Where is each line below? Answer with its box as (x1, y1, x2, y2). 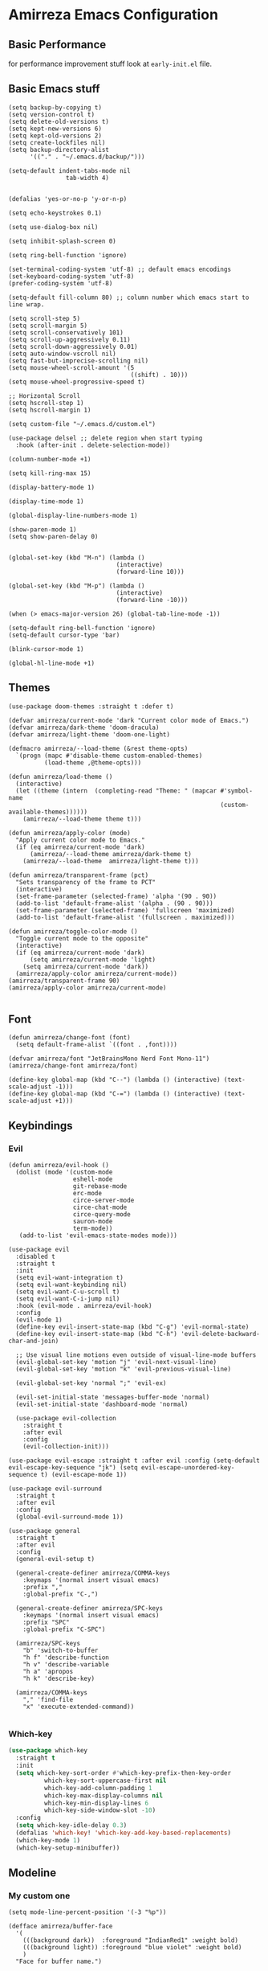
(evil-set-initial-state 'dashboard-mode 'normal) (15, 1400, 189, 1408)
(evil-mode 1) (15, 1316, 63, 1324)
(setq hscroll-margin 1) (8, 406, 91, 414)
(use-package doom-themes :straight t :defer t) (8, 702, 174, 711)
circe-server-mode (72, 1196, 135, 1205)
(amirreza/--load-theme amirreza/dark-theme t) (29, 850, 193, 858)
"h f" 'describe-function (22, 1653, 110, 1662)
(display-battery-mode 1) (8, 483, 95, 491)
